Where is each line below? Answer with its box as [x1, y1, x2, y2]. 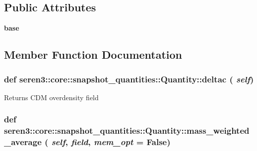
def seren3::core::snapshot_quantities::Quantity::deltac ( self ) [4, 73, 254, 85]
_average [4, 136, 42, 148]
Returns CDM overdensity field [4, 92, 99, 102]
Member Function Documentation [4, 47, 183, 62]
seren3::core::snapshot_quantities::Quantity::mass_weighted [4, 124, 250, 137]
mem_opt [93, 136, 133, 148]
